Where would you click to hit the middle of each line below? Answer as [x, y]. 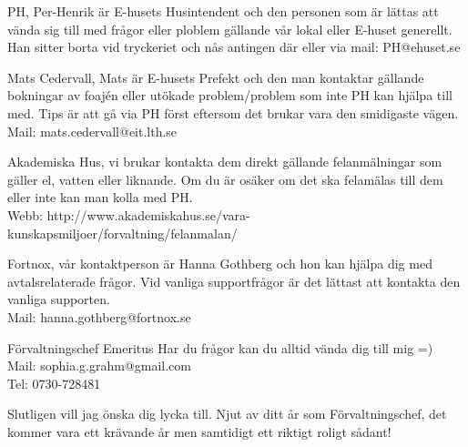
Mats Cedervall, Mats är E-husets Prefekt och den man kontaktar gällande [216, 77]
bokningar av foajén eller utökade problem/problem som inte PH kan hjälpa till [230, 95]
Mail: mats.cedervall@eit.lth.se [92, 131]
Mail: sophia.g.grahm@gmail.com [99, 366]
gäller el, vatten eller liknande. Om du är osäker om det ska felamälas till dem [225, 179]
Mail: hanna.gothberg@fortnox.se [99, 316]
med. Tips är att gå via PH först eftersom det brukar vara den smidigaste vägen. [233, 112]
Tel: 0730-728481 [54, 383]
